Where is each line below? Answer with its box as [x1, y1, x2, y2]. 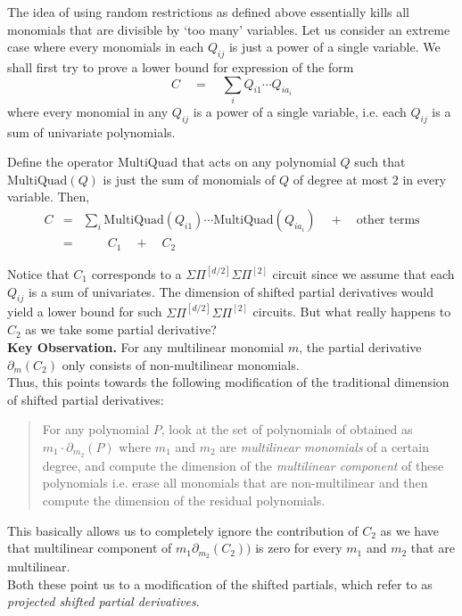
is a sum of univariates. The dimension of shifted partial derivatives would [28, 282, 433, 300]
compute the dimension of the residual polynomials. [42, 491, 326, 510]
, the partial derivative [299, 338, 422, 357]
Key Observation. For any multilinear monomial [7, 338, 285, 357]
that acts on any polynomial [182, 152, 336, 171]
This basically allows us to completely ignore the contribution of [7, 521, 359, 539]
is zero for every [255, 538, 342, 557]
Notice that [7, 265, 70, 283]
